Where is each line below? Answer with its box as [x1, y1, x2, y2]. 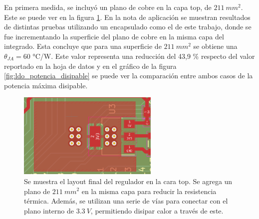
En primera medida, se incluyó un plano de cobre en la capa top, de [4, 2, 212, 12]
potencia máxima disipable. [4, 80, 88, 90]
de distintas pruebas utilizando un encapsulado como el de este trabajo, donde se [4, 21, 252, 32]
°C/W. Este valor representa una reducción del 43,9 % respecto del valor [32, 50, 255, 61]
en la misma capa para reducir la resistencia [81, 186, 217, 196]
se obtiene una [193, 41, 238, 51]
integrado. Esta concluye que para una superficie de [4, 41, 162, 51]
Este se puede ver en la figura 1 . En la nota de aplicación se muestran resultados [4, 11, 251, 22]
